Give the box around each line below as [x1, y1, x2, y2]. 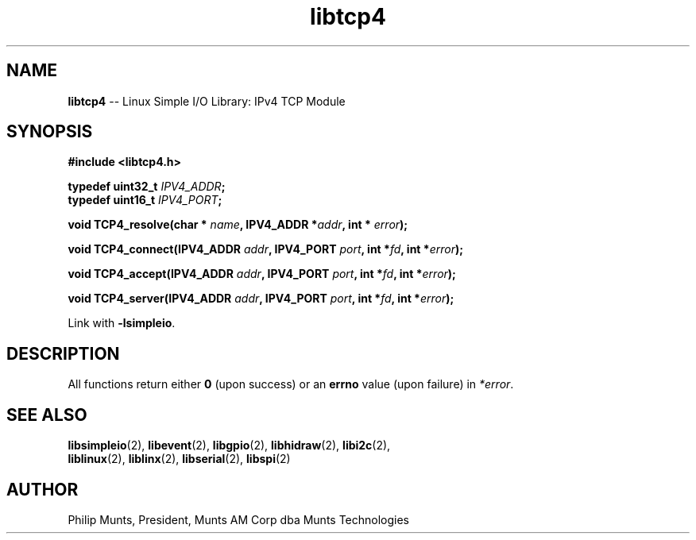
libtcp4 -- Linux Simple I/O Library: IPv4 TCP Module [68, 94, 346, 108]
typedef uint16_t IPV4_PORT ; [68, 193, 222, 207]
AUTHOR [6, 479, 79, 499]
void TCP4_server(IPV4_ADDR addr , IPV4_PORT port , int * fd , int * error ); [68, 291, 454, 306]
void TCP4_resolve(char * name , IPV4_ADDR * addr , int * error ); [68, 218, 408, 232]
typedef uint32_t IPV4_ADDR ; [68, 179, 226, 194]
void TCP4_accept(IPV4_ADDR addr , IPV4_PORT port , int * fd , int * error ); [68, 267, 456, 281]
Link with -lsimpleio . [68, 316, 176, 330]
